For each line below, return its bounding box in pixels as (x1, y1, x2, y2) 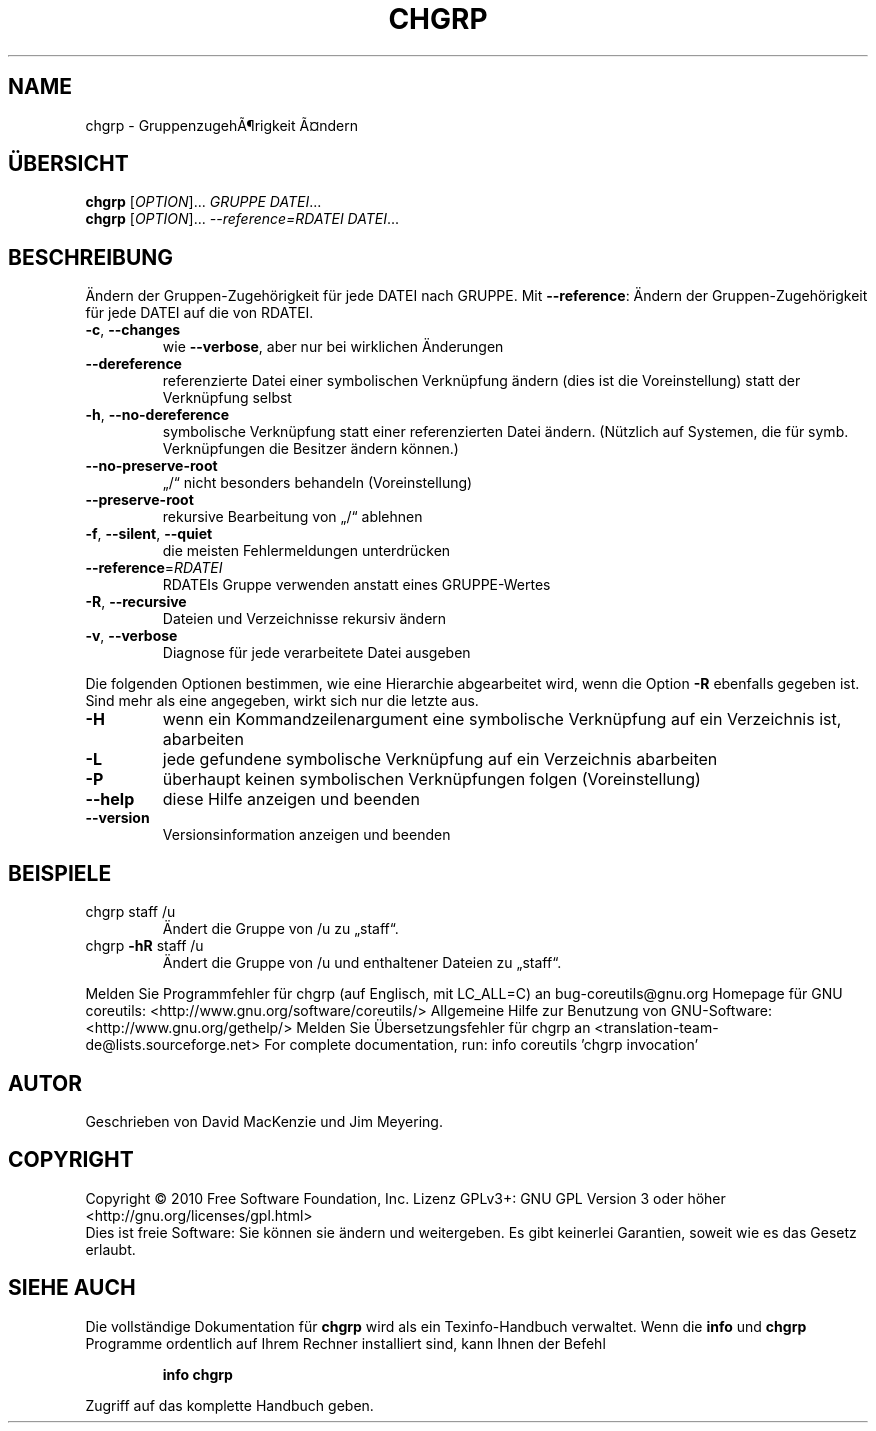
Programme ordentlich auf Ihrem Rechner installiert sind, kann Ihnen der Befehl (85, 1334, 606, 1352)
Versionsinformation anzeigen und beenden (162, 826, 451, 844)
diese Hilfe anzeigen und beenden (162, 789, 421, 810)
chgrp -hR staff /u (85, 937, 204, 955)
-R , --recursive (85, 593, 187, 611)
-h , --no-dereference (85, 406, 230, 424)
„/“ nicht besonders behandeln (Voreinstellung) (162, 474, 473, 492)
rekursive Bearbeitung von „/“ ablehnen (162, 508, 423, 526)
